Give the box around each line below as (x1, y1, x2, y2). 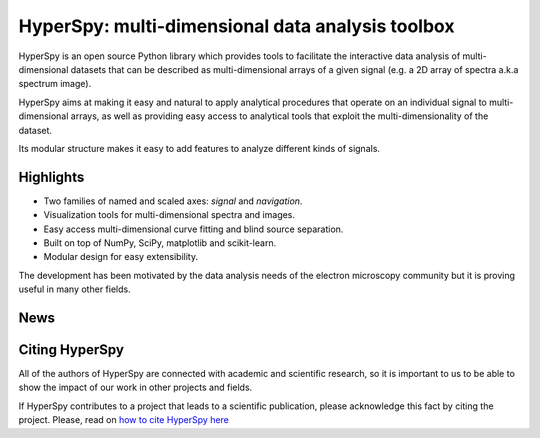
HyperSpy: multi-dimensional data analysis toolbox (18, 15, 455, 37)
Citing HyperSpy (18, 341, 125, 358)
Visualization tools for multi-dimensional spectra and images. (43, 209, 295, 221)
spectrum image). (18, 78, 92, 90)
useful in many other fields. (18, 283, 131, 295)
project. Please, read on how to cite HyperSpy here (18, 414, 230, 426)
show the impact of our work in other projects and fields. (18, 381, 253, 394)
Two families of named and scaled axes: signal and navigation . (43, 195, 303, 207)
